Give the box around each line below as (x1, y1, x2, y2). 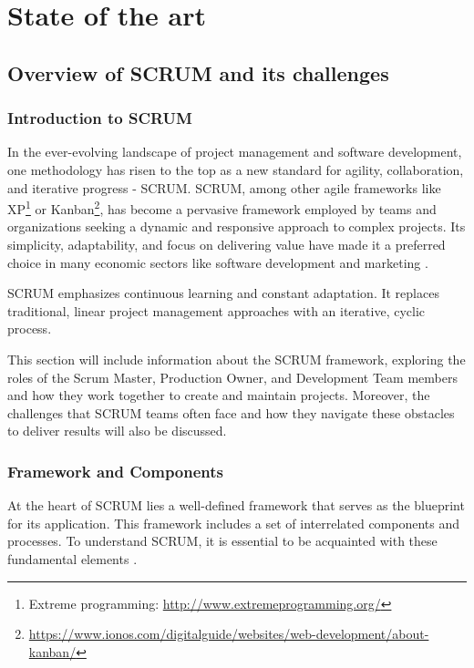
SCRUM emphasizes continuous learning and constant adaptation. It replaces (7, 283, 439, 303)
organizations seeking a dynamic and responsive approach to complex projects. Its (7, 217, 466, 236)
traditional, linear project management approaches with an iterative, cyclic (7, 301, 426, 320)
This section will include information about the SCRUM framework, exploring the (7, 349, 466, 368)
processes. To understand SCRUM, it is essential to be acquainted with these (7, 531, 438, 550)
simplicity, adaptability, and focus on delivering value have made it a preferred (7, 235, 446, 253)
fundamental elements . (7, 549, 138, 568)
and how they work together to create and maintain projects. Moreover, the (7, 385, 430, 405)
